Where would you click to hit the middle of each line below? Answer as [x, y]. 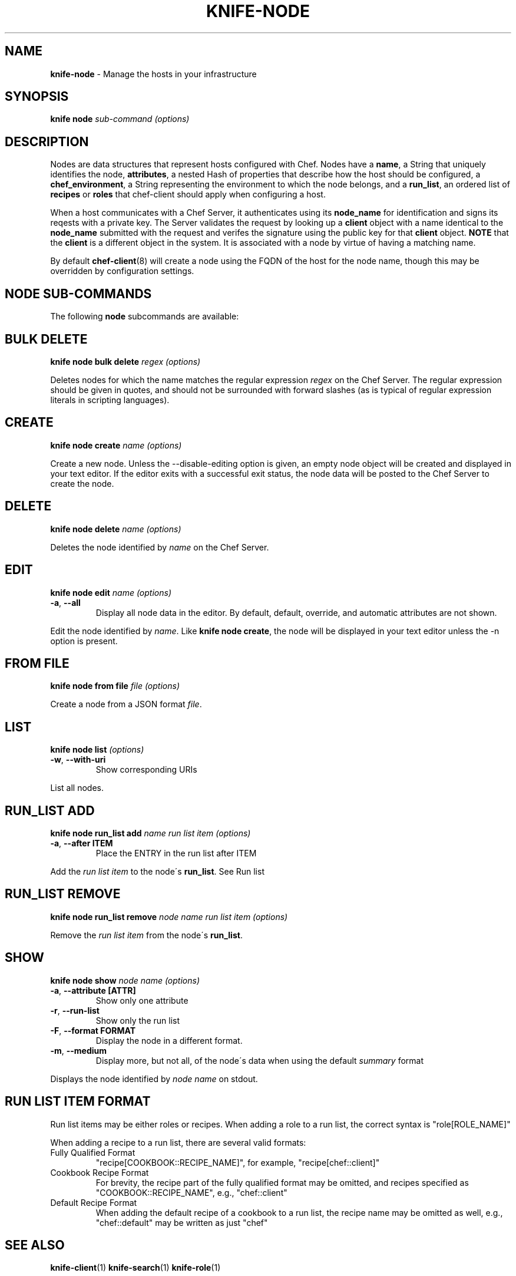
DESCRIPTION [47, 141]
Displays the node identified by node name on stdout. [154, 1079]
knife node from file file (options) [115, 686]
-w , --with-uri [78, 760]
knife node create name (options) [116, 445]
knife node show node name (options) [125, 980]
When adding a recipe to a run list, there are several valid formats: [178, 1142]
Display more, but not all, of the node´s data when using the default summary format [260, 1060]
